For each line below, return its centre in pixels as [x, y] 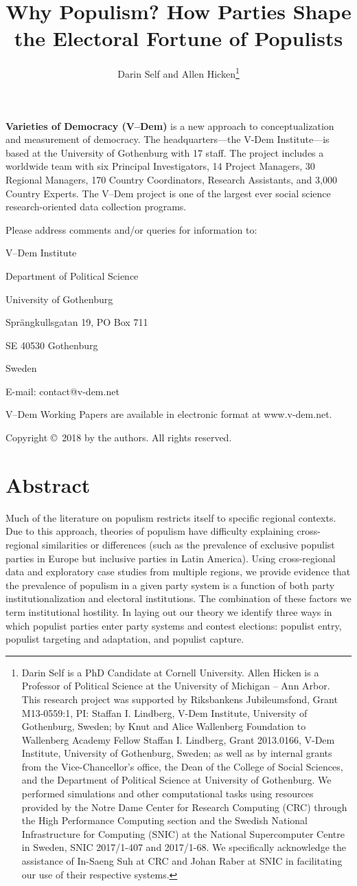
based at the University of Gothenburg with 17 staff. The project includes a [165, 152]
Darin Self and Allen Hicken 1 [178, 73]
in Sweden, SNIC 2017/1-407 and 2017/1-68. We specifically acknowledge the [184, 847]
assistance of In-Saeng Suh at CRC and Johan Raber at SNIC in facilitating [182, 861]
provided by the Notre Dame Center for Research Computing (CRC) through [184, 807]
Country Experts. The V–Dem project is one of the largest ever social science [168, 193]
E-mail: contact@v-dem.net [62, 391]
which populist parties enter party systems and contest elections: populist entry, [174, 625]
